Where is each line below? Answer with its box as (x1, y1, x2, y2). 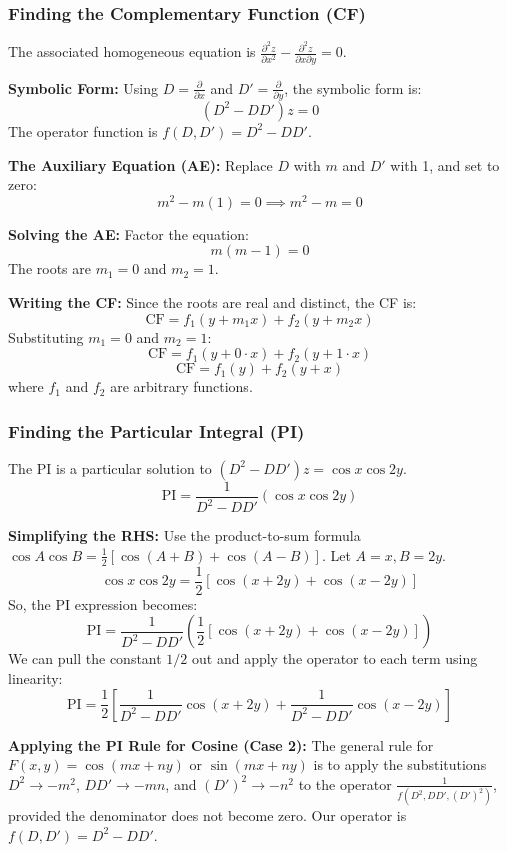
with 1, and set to (390, 154, 500, 175)
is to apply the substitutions (313, 754, 487, 775)
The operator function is (8, 120, 158, 141)
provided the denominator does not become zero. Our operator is (8, 805, 407, 826)
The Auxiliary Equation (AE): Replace (8, 154, 273, 175)
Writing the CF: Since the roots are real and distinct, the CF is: (8, 291, 417, 312)
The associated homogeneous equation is (8, 41, 256, 62)
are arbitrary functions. (110, 376, 253, 397)
